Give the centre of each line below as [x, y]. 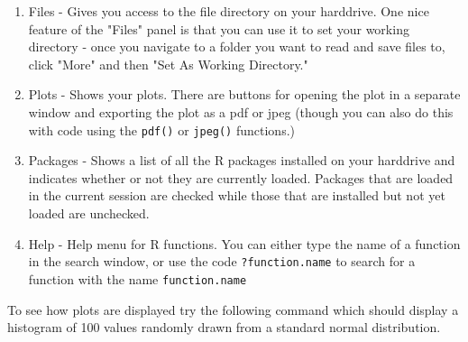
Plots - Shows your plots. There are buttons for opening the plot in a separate [244, 94]
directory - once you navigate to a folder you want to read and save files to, [237, 46]
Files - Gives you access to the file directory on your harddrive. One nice [229, 11]
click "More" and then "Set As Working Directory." [168, 64]
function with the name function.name [138, 278]
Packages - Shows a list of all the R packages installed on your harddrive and [242, 160]
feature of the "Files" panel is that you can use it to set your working [219, 28]
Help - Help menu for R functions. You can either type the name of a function [244, 243]
